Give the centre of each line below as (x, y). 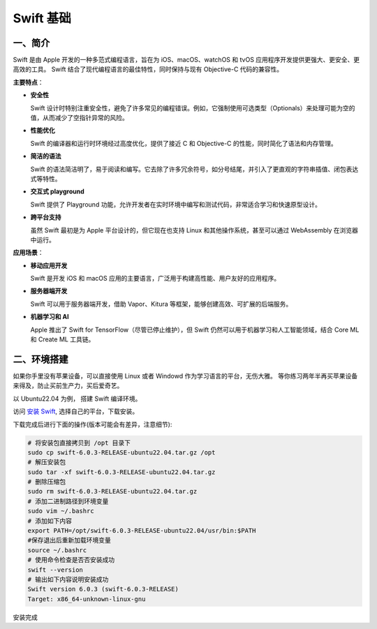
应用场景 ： (28, 253)
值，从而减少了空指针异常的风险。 (79, 118)
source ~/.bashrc (57, 550)
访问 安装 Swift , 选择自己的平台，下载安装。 (76, 411)
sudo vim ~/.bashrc (61, 511)
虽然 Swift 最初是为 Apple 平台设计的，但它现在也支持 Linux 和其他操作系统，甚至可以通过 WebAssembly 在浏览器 (194, 230)
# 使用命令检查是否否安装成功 (71, 560)
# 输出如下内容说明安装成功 (68, 579)
